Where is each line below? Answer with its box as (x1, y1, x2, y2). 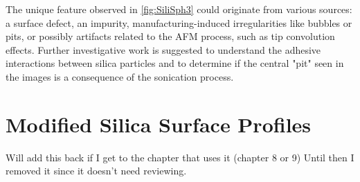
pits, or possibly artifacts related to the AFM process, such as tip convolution (6, 29, 335, 43)
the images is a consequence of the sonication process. (6, 69, 234, 83)
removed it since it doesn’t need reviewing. (6, 163, 187, 178)
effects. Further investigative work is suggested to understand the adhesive (6, 42, 321, 57)
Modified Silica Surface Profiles (6, 110, 312, 138)
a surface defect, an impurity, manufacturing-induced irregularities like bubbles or (6, 15, 352, 30)
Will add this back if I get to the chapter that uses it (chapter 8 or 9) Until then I (6, 150, 354, 164)
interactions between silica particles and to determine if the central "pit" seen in (6, 56, 344, 70)
